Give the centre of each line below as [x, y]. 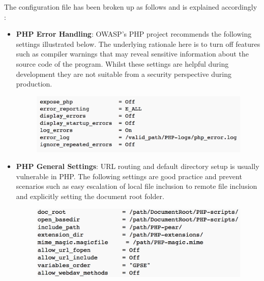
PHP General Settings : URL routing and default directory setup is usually [138, 166]
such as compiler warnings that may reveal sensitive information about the [132, 54]
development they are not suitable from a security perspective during [124, 74]
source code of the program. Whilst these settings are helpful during [122, 63]
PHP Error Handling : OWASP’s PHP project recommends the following [134, 34]
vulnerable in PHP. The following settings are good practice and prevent [129, 176]
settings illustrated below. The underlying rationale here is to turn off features [138, 44]
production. [34, 84]
